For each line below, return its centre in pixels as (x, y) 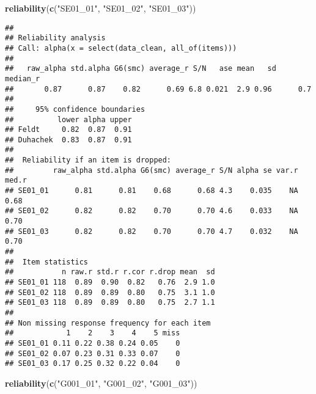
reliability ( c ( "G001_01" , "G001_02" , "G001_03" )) (101, 383)
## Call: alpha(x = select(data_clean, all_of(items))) (121, 48)
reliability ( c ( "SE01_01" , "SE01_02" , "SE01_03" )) (101, 8)
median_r (23, 78)
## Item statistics (47, 262)
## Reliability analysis (55, 38)
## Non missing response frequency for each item (108, 323)
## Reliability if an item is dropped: (88, 160)
